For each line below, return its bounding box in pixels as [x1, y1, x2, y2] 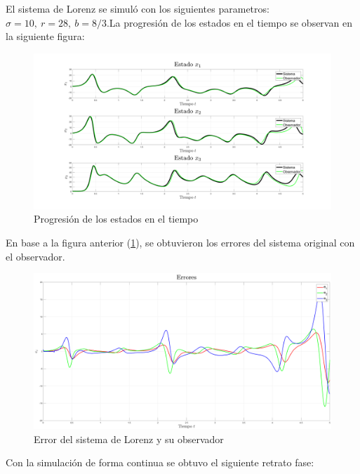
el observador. [6, 249, 65, 263]
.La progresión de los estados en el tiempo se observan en [106, 15, 352, 29]
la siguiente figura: [6, 29, 85, 44]
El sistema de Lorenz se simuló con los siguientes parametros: [6, 1, 269, 15]
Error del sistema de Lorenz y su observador [34, 431, 224, 446]
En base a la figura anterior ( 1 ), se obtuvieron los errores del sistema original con [6, 235, 355, 249]
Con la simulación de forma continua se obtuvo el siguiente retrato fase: [6, 455, 314, 470]
